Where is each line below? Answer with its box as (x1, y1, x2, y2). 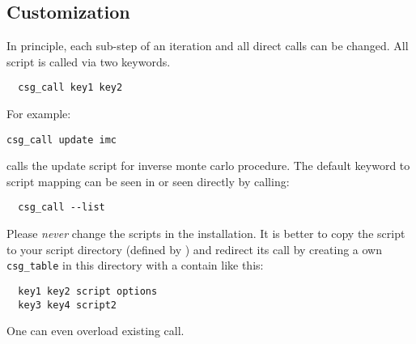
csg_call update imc (6, 134, 117, 146)
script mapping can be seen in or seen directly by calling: (6, 172, 290, 189)
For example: (6, 105, 71, 122)
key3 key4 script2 (18, 299, 117, 311)
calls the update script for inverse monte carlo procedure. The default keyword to (6, 157, 410, 174)
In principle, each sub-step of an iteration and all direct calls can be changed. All (6, 37, 409, 54)
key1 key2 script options (18, 285, 158, 297)
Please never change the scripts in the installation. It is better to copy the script (6, 225, 405, 242)
